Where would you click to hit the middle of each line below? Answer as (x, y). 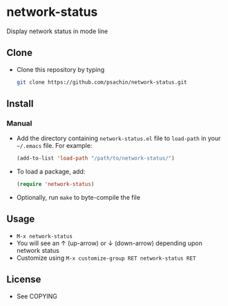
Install (20, 104)
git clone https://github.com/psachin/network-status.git (102, 82)
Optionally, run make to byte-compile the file (78, 198)
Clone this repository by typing (60, 69)
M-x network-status (45, 236)
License (24, 279)
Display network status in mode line (57, 31)
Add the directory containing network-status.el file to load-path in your (118, 138)
